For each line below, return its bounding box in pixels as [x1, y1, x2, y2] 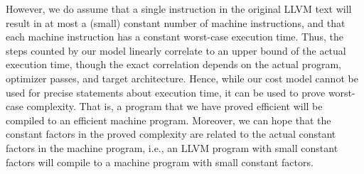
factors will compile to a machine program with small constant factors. [6, 154, 314, 169]
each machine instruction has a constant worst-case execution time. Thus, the [6, 29, 343, 44]
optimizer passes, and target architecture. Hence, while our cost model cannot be [6, 70, 358, 85]
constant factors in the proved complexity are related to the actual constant [6, 126, 336, 141]
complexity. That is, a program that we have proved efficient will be [26, 99, 323, 114]
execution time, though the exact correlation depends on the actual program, [6, 57, 341, 72]
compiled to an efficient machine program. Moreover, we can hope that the [6, 112, 331, 127]
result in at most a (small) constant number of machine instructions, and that [6, 15, 346, 30]
